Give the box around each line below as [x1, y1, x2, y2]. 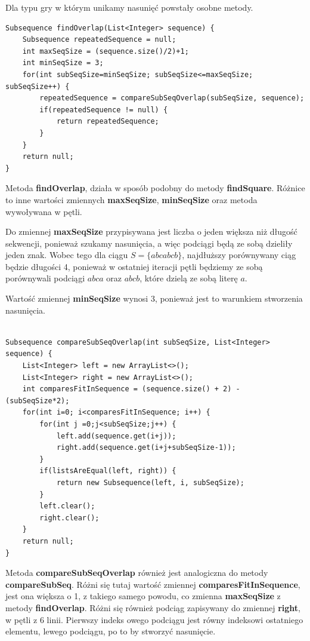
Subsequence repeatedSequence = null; [22, 35, 176, 44]
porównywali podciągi [5, 272, 85, 284]
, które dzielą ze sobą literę [139, 272, 238, 284]
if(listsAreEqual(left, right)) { [39, 467, 176, 476]
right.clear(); [39, 513, 100, 522]
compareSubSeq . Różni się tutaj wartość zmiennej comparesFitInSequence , [5, 578, 300, 590]
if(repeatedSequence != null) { [39, 105, 168, 114]
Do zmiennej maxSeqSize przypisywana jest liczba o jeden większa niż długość [5, 225, 297, 238]
